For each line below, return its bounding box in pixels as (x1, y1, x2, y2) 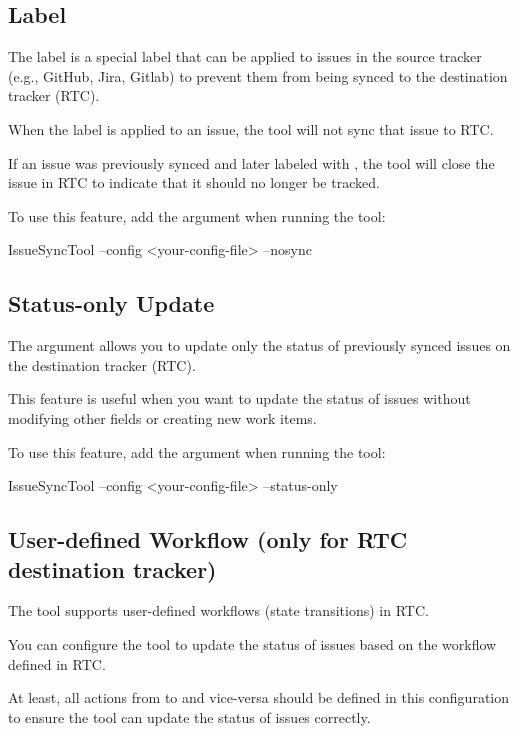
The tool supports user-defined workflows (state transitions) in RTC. (8, 600, 429, 621)
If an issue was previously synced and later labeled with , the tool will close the (8, 152, 495, 173)
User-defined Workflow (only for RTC (8, 524, 408, 555)
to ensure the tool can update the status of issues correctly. (8, 706, 371, 727)
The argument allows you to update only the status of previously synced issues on (8, 335, 511, 356)
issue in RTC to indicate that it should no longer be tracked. (8, 172, 380, 193)
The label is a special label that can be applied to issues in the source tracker (8, 46, 482, 67)
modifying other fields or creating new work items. (8, 407, 317, 428)
